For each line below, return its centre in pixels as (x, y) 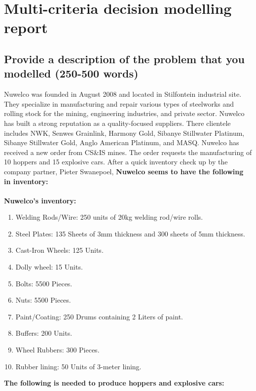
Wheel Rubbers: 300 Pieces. (57, 350)
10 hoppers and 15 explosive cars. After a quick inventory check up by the (116, 162)
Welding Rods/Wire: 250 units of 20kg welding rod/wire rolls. (109, 217)
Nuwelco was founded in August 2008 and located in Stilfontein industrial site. (123, 94)
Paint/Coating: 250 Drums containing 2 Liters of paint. (99, 316)
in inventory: (26, 181)
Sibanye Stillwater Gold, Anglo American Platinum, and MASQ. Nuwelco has (122, 142)
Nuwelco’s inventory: (40, 200)
